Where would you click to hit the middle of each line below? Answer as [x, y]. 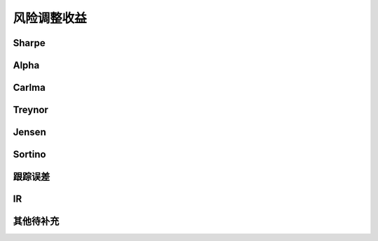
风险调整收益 [50, 18]
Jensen [30, 132]
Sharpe [29, 43]
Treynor [31, 110]
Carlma [29, 88]
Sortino [29, 155]
